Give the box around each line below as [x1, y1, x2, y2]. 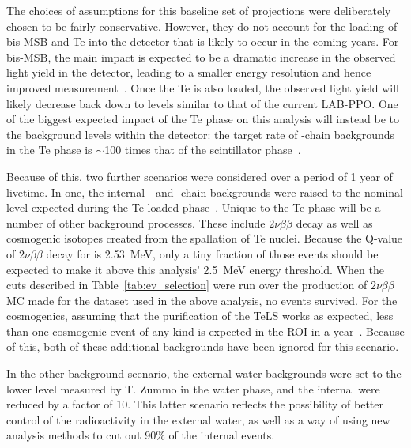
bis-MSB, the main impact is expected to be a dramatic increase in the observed [6, 48, 396, 65]
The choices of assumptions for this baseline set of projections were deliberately [6, 2, 391, 18]
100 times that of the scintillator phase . [104, 141, 301, 158]
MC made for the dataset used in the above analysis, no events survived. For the [6, 292, 398, 308]
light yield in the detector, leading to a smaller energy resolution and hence [6, 64, 371, 81]
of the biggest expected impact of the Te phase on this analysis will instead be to [6, 111, 400, 127]
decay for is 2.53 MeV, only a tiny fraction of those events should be [46, 245, 379, 262]
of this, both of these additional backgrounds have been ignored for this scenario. [6, 338, 399, 355]
